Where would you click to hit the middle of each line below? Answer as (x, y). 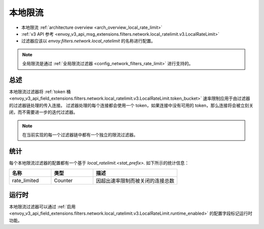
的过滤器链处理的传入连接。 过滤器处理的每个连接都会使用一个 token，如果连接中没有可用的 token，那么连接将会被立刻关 (131, 105)
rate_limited (25, 181)
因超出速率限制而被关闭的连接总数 (135, 181)
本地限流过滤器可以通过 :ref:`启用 (42, 206)
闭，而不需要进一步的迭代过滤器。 (43, 112)
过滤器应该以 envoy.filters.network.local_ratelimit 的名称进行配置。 (88, 41)
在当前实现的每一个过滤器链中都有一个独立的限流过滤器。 (80, 135)
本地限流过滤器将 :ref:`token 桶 (40, 92)
